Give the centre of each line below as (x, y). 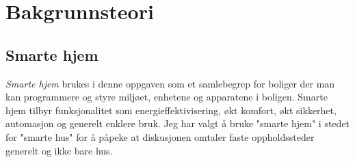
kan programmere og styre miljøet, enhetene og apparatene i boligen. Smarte (167, 97)
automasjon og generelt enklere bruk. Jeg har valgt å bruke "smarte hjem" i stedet (178, 123)
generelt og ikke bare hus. (59, 150)
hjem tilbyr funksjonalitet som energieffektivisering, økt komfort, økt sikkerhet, (171, 110)
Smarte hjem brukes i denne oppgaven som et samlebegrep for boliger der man (170, 83)
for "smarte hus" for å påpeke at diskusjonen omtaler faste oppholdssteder (160, 136)
